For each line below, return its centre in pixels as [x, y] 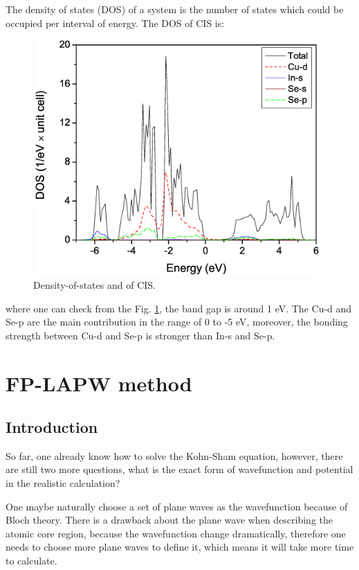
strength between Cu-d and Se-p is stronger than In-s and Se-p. [140, 335]
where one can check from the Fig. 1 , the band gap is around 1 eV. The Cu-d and [179, 308]
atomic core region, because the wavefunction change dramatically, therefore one [176, 533]
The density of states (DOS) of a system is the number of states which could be [175, 9]
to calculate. [31, 561]
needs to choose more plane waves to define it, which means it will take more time [180, 547]
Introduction [52, 427]
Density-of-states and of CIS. [94, 284]
